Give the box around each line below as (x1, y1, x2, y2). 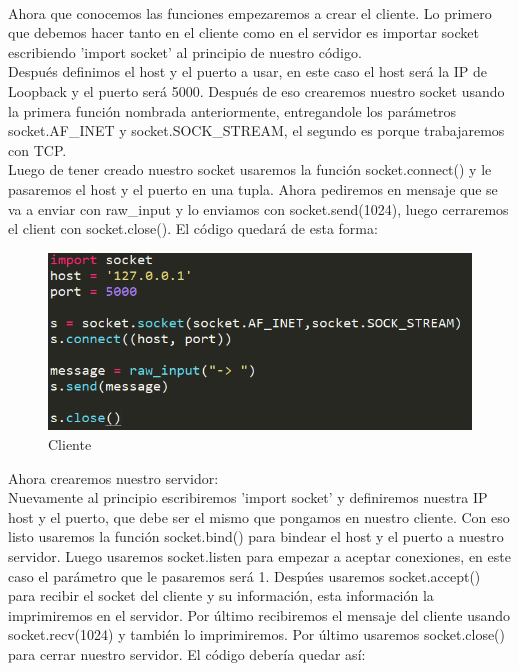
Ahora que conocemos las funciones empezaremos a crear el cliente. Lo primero (8, 2, 492, 23)
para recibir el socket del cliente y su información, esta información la (8, 585, 434, 606)
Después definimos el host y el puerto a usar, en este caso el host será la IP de (8, 61, 488, 82)
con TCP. (8, 139, 67, 160)
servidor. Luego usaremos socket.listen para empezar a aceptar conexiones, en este (8, 545, 511, 566)
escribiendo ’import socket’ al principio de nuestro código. (8, 41, 362, 62)
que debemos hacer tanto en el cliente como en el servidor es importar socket (8, 22, 479, 43)
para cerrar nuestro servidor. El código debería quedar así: (8, 643, 366, 664)
